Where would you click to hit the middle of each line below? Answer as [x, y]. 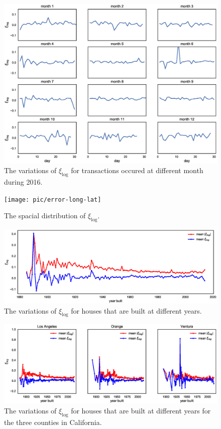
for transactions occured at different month [137, 170]
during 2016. [23, 181]
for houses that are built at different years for [141, 410]
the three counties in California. [53, 422]
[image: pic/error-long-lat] [53, 199]
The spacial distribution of [45, 216]
